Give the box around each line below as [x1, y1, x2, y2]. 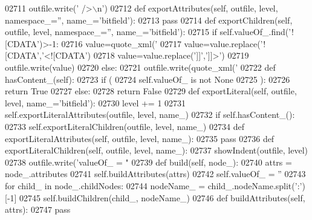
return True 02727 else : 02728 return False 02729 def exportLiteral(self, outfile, [5, 85, 297, 97]
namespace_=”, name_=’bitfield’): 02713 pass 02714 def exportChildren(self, [5, 13, 293, 26]
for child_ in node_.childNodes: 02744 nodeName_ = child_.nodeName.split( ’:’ [5, 179, 302, 192]
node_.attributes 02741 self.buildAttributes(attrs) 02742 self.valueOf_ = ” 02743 [5, 167, 306, 180]
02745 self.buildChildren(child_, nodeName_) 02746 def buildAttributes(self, [19, 191, 305, 204]
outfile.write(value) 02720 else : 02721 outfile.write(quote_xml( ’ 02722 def [5, 60, 276, 73]
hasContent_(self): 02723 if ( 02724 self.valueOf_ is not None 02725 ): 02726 [5, 73, 290, 85]
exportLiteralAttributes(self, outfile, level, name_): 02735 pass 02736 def [5, 132, 275, 144]
